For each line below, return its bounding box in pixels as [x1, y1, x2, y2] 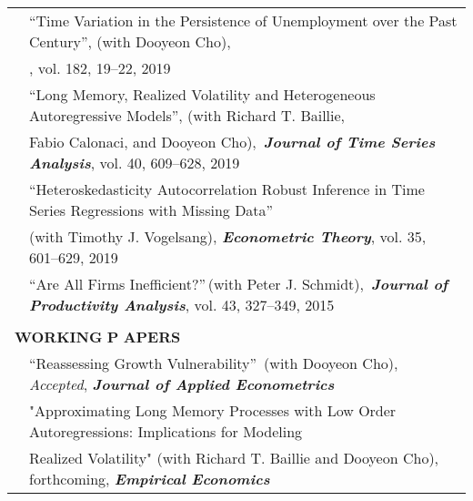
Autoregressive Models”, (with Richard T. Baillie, [29, 105, 346, 126]
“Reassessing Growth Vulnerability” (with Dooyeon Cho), [29, 353, 398, 373]
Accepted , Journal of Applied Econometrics [29, 373, 335, 394]
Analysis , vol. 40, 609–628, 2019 [29, 152, 240, 173]
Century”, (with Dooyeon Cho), [29, 31, 231, 52]
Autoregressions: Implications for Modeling [29, 421, 303, 442]
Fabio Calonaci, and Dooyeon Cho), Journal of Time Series [29, 131, 436, 152]
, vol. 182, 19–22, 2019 [29, 57, 171, 78]
